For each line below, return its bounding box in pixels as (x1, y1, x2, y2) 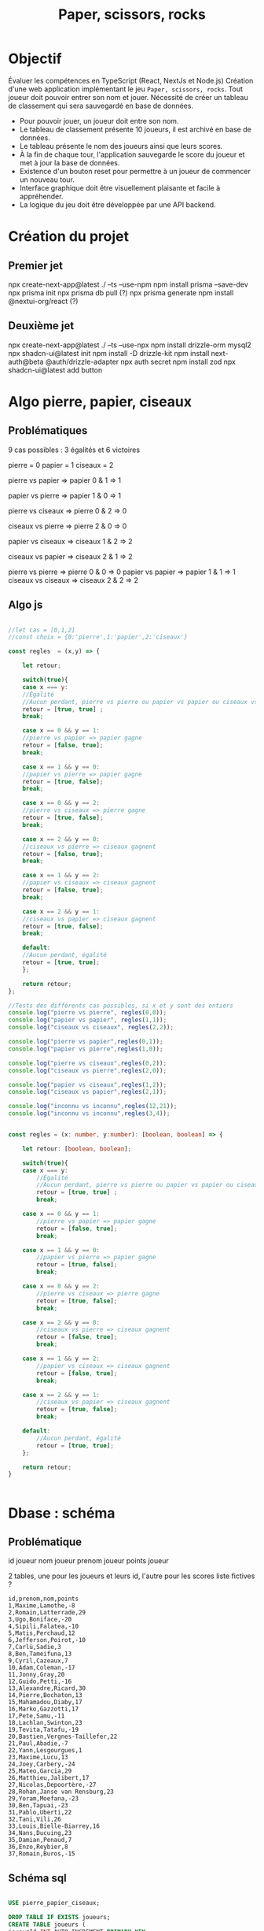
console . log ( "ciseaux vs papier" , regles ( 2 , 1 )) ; (8, 1088, 167, 1096)
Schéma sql (8, 1871, 67, 1885)
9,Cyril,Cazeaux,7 (8, 1657, 68, 1665)
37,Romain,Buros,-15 (8, 1850, 76, 1858)
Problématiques (8, 424, 88, 438)
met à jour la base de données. (19, 158, 120, 167)
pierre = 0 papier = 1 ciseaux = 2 (8, 460, 114, 469)
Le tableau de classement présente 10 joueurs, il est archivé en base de (19, 124, 251, 134)
